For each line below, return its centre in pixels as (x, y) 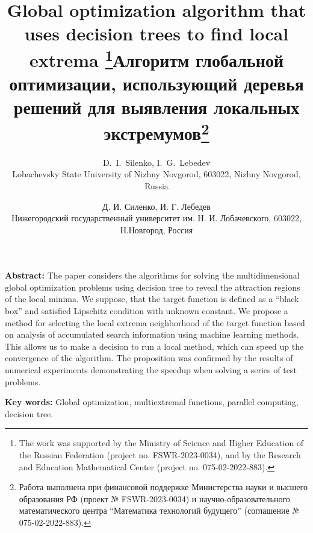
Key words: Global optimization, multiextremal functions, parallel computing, (152, 402)
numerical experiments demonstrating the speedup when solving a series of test (151, 370)
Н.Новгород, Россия (156, 229)
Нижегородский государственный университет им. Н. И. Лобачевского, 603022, (156, 218)
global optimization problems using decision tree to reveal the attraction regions (153, 287)
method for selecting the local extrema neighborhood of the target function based (155, 322)
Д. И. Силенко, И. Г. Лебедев (156, 206)
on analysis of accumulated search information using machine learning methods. (152, 334)
